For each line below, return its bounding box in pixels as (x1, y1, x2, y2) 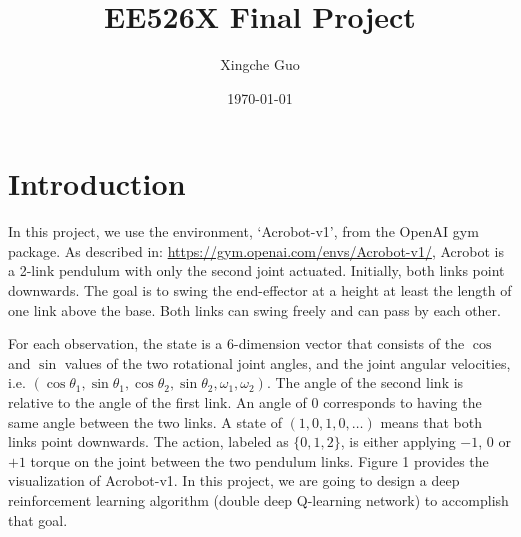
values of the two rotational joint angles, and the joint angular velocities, (64, 352, 511, 373)
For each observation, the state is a (8, 333, 223, 354)
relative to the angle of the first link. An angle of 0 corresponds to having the (8, 392, 482, 412)
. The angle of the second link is (266, 372, 464, 393)
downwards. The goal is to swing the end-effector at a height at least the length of (8, 280, 512, 301)
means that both (380, 411, 482, 432)
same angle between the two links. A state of (8, 411, 282, 432)
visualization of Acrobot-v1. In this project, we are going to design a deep (8, 470, 460, 491)
